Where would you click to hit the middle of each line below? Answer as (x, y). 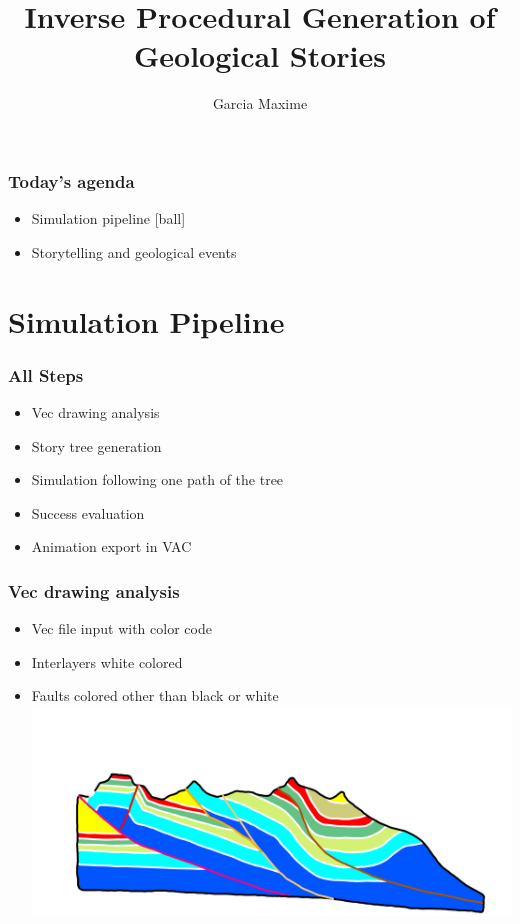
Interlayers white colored (107, 661)
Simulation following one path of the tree (157, 479)
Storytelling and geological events (134, 251)
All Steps (46, 374)
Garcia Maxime (260, 103)
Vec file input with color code (121, 628)
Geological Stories (260, 55)
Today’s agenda (71, 180)
